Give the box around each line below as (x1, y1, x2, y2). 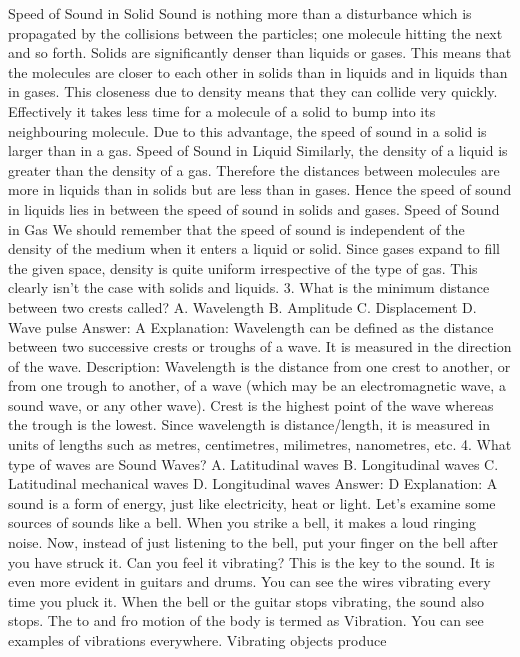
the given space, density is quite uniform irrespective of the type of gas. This (8, 257, 478, 278)
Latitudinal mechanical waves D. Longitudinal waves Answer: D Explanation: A (8, 473, 498, 494)
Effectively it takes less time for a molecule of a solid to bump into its (8, 100, 436, 121)
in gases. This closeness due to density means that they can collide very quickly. (8, 81, 498, 102)
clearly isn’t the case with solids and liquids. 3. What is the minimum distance (8, 277, 490, 298)
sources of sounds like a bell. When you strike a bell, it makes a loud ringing (8, 512, 477, 533)
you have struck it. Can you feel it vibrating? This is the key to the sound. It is (8, 551, 495, 572)
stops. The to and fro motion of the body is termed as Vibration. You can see (8, 610, 484, 631)
